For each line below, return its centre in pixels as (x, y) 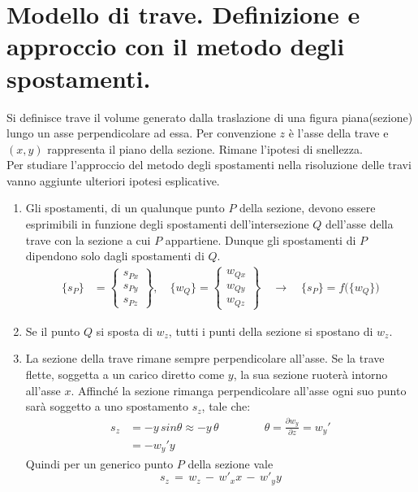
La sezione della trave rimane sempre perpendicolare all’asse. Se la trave (205, 358)
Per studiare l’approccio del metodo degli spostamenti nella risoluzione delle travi (209, 165)
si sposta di (124, 331)
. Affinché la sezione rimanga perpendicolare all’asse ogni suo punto (239, 390)
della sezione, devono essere (308, 208)
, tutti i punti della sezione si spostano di (271, 331)
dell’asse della (360, 224)
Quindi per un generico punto (99, 463)
